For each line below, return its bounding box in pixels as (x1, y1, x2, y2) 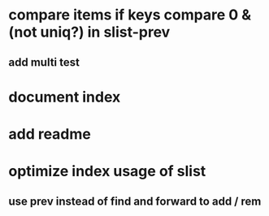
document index (8, 88, 121, 106)
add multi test (8, 55, 80, 69)
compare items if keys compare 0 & (8, 6, 252, 24)
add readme (8, 124, 91, 143)
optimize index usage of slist (8, 162, 206, 180)
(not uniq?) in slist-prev (8, 23, 171, 41)
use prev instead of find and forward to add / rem (8, 194, 262, 208)
